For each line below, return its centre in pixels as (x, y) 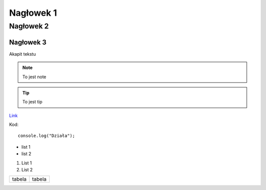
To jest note (34, 77)
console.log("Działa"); (47, 136)
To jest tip (33, 102)
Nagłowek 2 (29, 26)
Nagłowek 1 (33, 13)
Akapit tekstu (23, 54)
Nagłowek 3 (28, 42)
